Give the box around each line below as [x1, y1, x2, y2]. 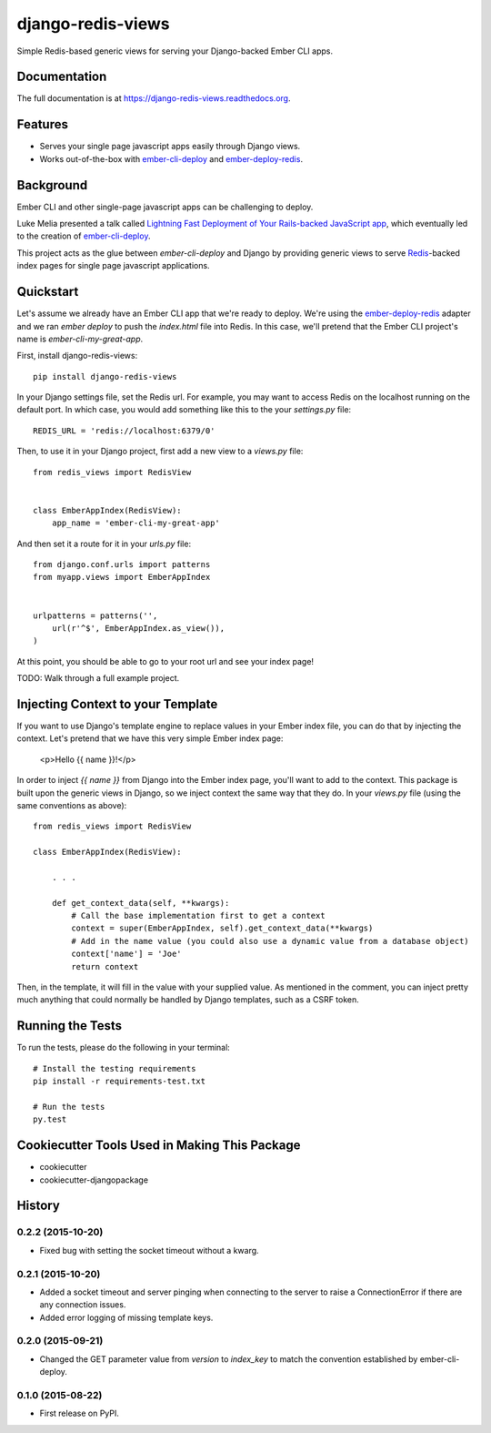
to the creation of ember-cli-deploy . [16, 230, 151, 241]
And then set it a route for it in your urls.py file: [16, 538, 191, 549]
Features [16, 117, 68, 132]
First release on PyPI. [39, 1408, 120, 1419]
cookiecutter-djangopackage [39, 1174, 149, 1185]
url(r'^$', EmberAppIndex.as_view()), [51, 623, 225, 633]
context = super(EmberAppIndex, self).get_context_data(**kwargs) [71, 923, 374, 933]
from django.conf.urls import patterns [33, 559, 211, 569]
